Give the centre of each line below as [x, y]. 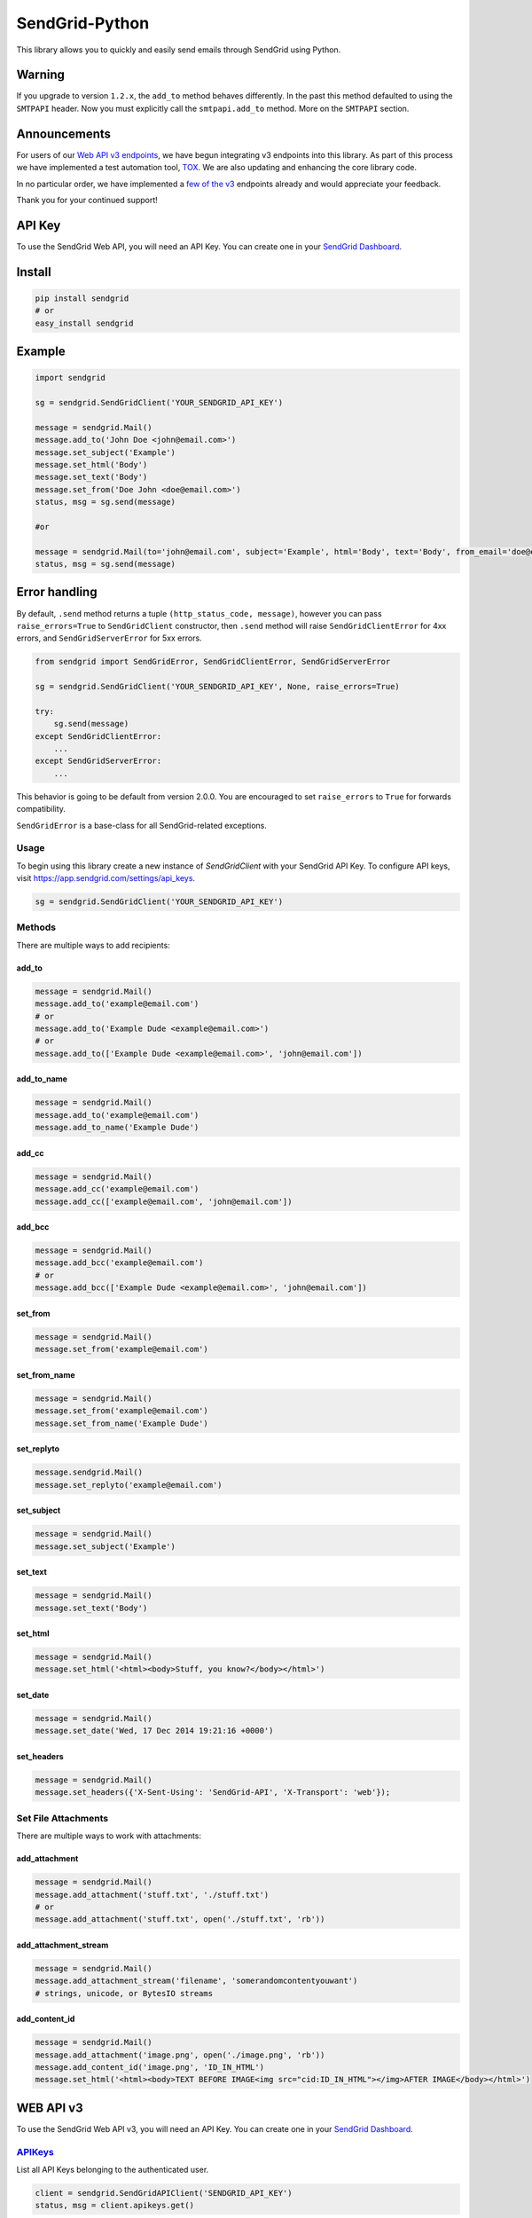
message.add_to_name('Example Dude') [117, 1128]
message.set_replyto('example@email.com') [129, 1485]
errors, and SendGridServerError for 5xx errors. [110, 638]
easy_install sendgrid [84, 323]
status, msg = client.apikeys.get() [115, 2206]
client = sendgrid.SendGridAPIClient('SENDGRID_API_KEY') [164, 2193]
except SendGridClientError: [98, 736]
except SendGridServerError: [98, 761]
